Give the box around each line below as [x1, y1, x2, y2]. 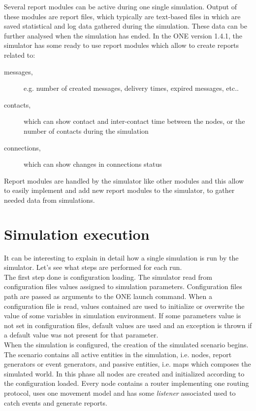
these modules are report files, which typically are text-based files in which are [4, 11, 241, 21]
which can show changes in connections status [24, 159, 162, 169]
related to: [4, 49, 35, 60]
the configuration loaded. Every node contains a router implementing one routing [4, 378, 249, 388]
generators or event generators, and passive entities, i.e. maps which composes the [4, 359, 251, 369]
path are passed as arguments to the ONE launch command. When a [4, 291, 212, 301]
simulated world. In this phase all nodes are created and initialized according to [4, 368, 245, 378]
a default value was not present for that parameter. [4, 330, 159, 340]
